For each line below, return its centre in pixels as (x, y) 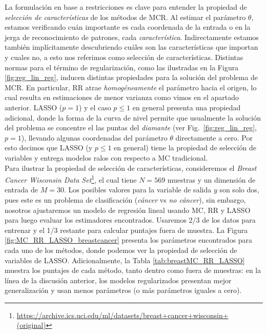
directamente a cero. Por (214, 137)
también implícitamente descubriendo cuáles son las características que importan (131, 47)
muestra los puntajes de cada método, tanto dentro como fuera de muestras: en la (133, 270)
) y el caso (95, 107)
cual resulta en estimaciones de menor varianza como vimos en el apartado (122, 97)
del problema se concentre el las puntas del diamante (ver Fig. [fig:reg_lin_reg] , (131, 127)
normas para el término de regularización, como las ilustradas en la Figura (122, 67)
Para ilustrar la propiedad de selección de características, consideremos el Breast (131, 168)
